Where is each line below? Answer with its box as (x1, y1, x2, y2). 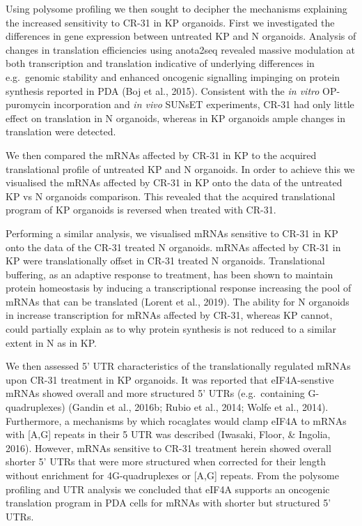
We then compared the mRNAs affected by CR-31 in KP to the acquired (6, 147, 317, 162)
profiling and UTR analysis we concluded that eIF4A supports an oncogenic (6, 481, 330, 496)
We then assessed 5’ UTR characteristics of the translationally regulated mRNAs (6, 359, 351, 373)
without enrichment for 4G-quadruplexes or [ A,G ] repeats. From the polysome (6, 468, 339, 482)
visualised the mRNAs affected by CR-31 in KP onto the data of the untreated (6, 175, 343, 190)
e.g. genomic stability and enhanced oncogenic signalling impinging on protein (6, 69, 340, 84)
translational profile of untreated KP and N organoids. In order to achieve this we (6, 161, 355, 176)
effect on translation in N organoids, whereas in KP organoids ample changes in (6, 110, 346, 125)
